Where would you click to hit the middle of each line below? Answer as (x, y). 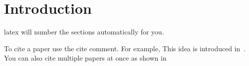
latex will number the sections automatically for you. (84, 32)
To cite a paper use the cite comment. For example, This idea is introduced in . (125, 48)
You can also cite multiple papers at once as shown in (85, 58)
